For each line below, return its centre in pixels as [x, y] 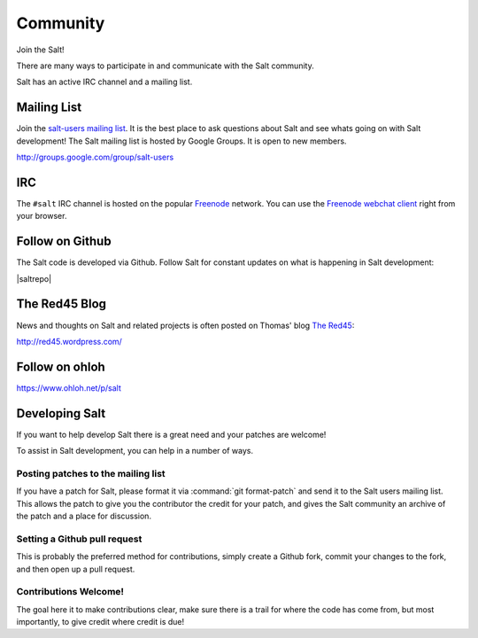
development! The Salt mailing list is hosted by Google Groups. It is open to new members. [181, 141]
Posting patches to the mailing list [91, 473]
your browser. [42, 216]
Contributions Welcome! [70, 592]
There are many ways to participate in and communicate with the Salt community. [165, 66]
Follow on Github [64, 241]
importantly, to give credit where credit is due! [100, 622]
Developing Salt [61, 413]
